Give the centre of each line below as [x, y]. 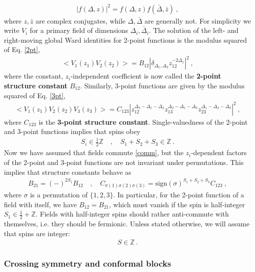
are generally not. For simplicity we [198, 20]
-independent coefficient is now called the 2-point [146, 76]
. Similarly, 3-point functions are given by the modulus [162, 86]
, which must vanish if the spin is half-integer [177, 204]
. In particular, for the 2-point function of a [179, 195]
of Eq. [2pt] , [22, 49]
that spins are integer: [37, 233]
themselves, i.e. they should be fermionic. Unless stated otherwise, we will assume [127, 224]
